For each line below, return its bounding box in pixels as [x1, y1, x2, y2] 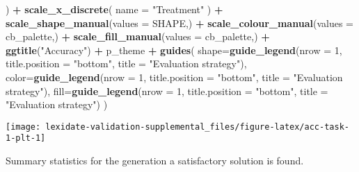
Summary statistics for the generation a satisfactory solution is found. [6, 153, 304, 168]
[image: [6, 121, 41, 132]
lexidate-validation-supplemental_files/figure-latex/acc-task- [45, 121, 349, 132]
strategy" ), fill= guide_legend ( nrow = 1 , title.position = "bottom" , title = [6, 83, 328, 98]
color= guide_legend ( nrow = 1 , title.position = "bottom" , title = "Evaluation [6, 69, 343, 84]
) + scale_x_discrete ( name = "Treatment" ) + [6, 2, 223, 16]
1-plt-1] [6, 133, 46, 144]
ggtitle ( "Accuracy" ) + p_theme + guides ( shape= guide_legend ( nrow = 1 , [6, 42, 342, 57]
